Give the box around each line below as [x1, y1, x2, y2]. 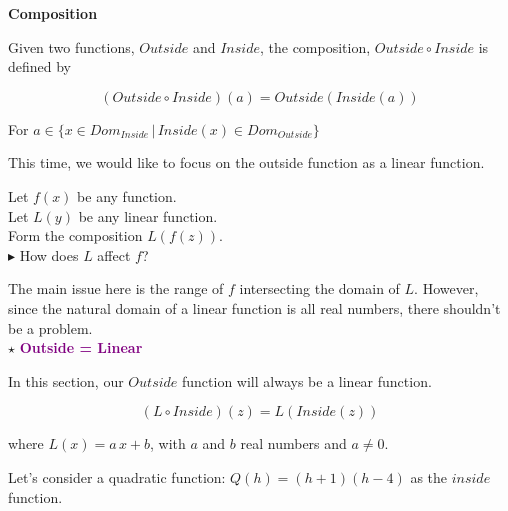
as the [410, 466, 448, 487]
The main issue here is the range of [8, 278, 224, 299]
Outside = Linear [19, 337, 143, 358]
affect [97, 244, 131, 265]
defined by [8, 56, 72, 77]
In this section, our [8, 370, 124, 391]
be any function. [77, 185, 177, 206]
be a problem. [8, 317, 93, 338]
